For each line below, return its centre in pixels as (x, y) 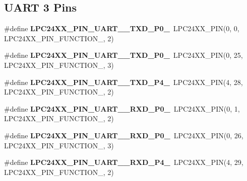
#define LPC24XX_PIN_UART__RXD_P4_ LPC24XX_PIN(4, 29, (124, 162)
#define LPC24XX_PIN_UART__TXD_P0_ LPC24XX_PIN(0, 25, (124, 55)
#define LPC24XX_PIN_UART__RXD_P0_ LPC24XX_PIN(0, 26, (124, 135)
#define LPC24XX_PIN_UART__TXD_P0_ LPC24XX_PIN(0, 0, (122, 28)
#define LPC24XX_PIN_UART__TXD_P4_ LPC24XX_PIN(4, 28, (124, 82)
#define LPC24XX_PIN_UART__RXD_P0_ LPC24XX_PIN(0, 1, (122, 108)
